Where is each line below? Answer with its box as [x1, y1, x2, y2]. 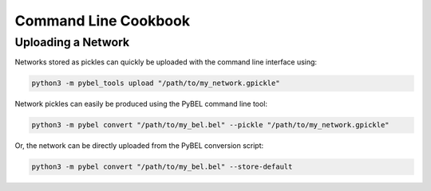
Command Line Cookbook [14, 12, 191, 29]
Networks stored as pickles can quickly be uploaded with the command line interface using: [14, 57, 318, 67]
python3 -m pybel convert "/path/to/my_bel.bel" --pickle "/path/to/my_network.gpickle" [31, 120, 390, 130]
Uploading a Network [14, 35, 130, 49]
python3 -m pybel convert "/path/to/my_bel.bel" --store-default [31, 162, 293, 171]
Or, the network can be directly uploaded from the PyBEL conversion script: [14, 141, 264, 150]
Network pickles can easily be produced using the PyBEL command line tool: [14, 99, 267, 109]
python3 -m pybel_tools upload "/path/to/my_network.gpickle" [31, 79, 280, 88]
